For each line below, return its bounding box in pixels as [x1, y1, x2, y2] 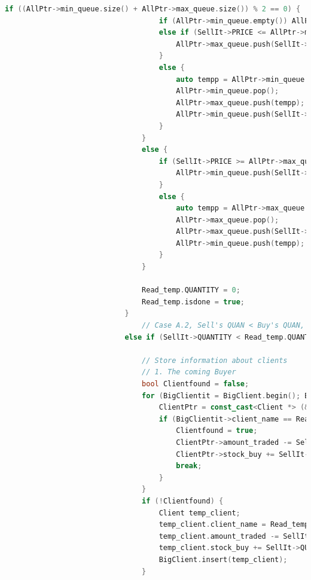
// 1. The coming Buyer [142, 368, 236, 377]
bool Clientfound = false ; [142, 380, 249, 388]
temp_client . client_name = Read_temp [158, 520, 309, 529]
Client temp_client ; [158, 508, 240, 517]
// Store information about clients [142, 356, 288, 365]
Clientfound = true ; [176, 426, 258, 435]
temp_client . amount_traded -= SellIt [158, 532, 309, 541]
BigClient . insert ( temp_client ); [158, 555, 288, 564]
